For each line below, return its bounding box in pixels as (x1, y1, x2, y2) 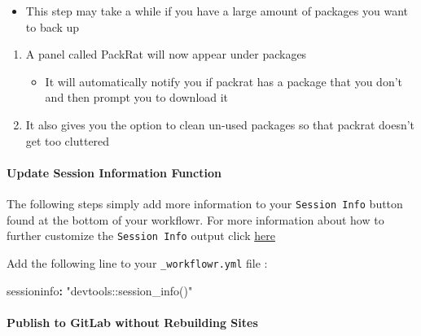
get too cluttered (25, 132, 110, 149)
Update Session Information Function (7, 164, 221, 181)
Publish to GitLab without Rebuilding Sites (7, 313, 258, 330)
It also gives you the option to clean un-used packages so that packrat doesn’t (25, 116, 415, 133)
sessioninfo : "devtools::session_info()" (7, 281, 193, 299)
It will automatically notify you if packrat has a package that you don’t (45, 72, 403, 89)
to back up (25, 18, 80, 35)
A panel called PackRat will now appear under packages (25, 46, 307, 63)
